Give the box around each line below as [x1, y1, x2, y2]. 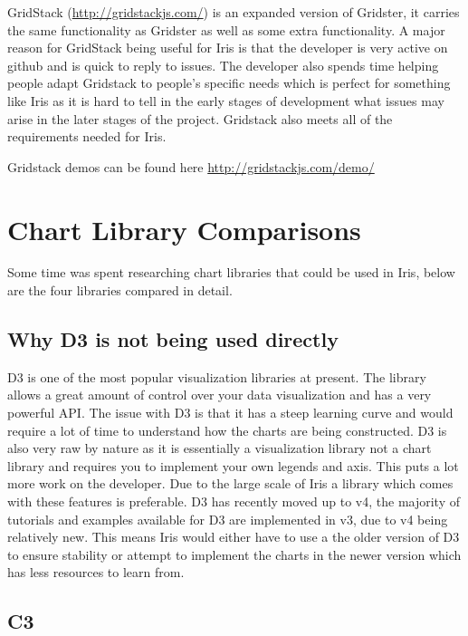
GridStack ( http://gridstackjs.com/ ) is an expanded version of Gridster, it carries [7, 3, 460, 21]
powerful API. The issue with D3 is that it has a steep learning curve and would [7, 403, 454, 422]
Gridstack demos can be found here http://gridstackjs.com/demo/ [7, 157, 375, 176]
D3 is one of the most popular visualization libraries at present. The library [7, 367, 426, 386]
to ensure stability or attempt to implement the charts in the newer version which [7, 544, 462, 564]
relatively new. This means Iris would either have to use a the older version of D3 [7, 527, 460, 546]
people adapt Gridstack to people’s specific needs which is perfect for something [7, 73, 451, 92]
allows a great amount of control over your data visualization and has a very [7, 385, 432, 404]
